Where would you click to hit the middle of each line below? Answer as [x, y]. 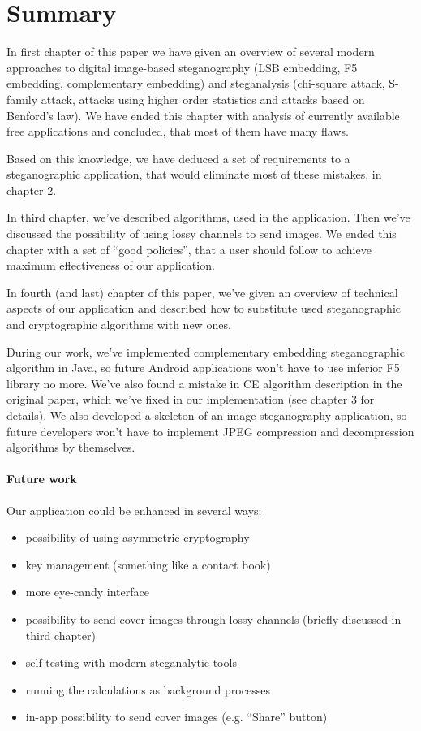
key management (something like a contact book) [148, 564]
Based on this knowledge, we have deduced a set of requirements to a [178, 158]
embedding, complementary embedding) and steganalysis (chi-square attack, [196, 83]
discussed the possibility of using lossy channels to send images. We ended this [202, 234]
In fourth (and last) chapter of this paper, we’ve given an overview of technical [202, 292]
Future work [42, 479]
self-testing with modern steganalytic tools [131, 662]
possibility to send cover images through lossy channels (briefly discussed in [213, 619]
